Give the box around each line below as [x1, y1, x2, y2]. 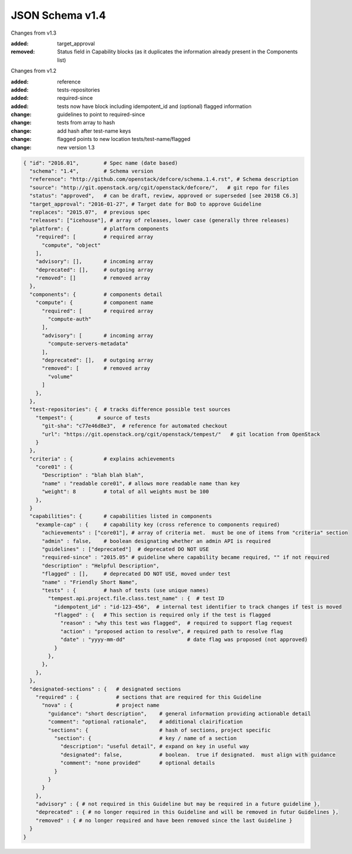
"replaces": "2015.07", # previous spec [29, 209, 151, 216]
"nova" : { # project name [42, 702, 160, 709]
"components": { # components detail [29, 291, 163, 298]
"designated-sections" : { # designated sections [29, 685, 181, 692]
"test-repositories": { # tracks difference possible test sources [29, 406, 231, 413]
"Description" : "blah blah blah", [42, 472, 144, 479]
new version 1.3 [57, 144, 95, 151]
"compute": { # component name [35, 300, 154, 306]
